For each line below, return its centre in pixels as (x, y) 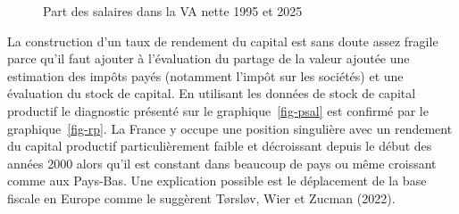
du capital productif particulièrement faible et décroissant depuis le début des (220, 146)
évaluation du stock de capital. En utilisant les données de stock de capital (212, 93)
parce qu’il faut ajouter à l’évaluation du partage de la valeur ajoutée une (209, 58)
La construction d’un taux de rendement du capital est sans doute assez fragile (223, 41)
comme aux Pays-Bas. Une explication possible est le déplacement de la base (217, 181)
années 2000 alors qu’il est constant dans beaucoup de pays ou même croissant (222, 163)
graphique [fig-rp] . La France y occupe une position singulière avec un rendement (230, 128)
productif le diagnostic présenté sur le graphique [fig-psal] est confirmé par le (218, 110)
